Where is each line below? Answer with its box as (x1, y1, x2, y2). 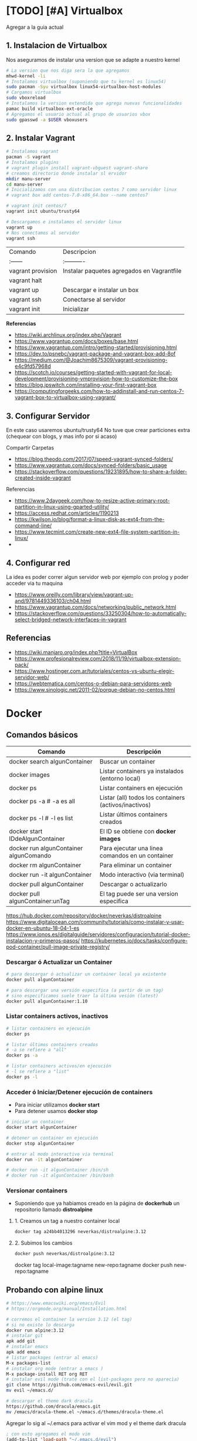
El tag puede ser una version (99, 889, 179, 897)
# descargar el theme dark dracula (6, 1398, 93, 1404)
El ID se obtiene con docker (99, 827, 176, 835)
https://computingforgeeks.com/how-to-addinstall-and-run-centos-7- (14, 388, 185, 395)
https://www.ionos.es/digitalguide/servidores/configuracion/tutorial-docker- (6, 930, 191, 938)
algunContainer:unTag (9, 897, 70, 905)
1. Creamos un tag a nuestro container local (14, 1218, 120, 1225)
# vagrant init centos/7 (6, 203, 67, 209)
